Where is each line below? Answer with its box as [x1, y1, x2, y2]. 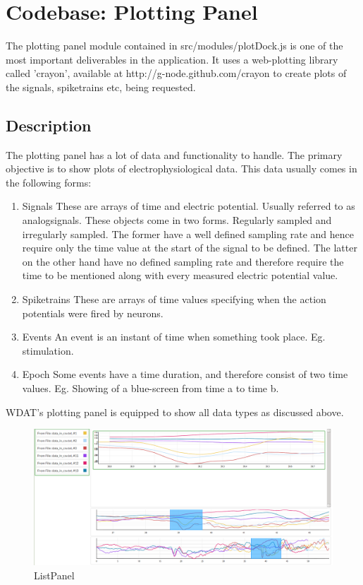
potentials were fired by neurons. [22, 305, 164, 320]
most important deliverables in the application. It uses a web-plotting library [6, 52, 338, 66]
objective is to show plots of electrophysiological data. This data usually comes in [6, 161, 357, 176]
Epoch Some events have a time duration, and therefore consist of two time [22, 367, 348, 382]
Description [6, 114, 92, 136]
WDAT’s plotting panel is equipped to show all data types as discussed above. [6, 404, 344, 419]
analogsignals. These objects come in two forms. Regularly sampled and [22, 213, 332, 227]
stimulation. [22, 343, 74, 357]
